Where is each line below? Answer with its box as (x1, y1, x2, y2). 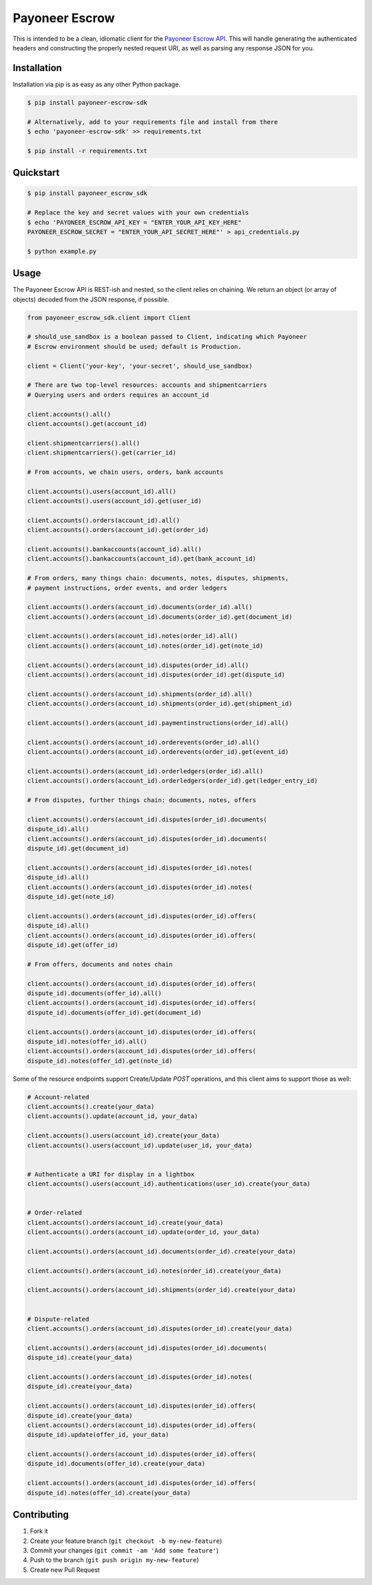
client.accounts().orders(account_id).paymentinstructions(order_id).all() (27, 719, 289, 727)
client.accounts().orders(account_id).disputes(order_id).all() (27, 661, 249, 669)
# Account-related (27, 1093, 90, 1101)
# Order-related (27, 1209, 83, 1217)
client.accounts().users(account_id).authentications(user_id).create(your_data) (27, 1180, 311, 1188)
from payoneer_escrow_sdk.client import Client (27, 314, 191, 321)
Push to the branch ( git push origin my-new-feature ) (30, 1556, 199, 1564)
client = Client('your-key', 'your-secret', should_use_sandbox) (27, 362, 253, 370)
